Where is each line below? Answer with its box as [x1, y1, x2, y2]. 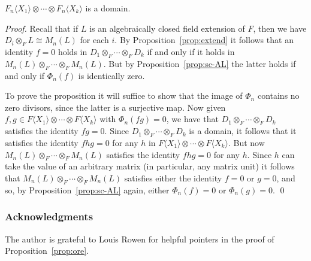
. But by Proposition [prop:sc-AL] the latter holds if [103, 57, 296, 69]
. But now [228, 136, 265, 148]
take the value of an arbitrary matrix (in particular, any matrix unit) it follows [5, 160, 295, 172]
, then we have [253, 22, 307, 34]
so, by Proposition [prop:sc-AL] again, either [5, 183, 170, 196]
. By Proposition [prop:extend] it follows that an [114, 34, 294, 46]
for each [80, 34, 109, 46]
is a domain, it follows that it [189, 125, 297, 137]
